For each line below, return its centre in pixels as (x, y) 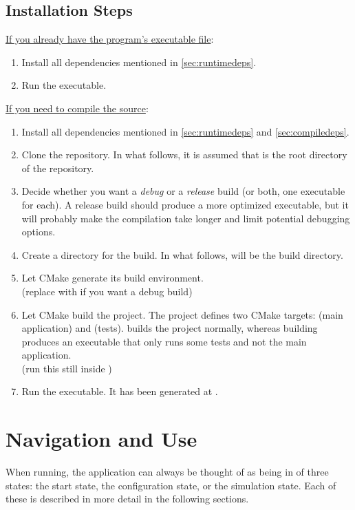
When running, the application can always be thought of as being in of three (167, 472)
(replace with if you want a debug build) (107, 291)
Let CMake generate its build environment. (112, 278)
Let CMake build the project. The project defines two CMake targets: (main (182, 314)
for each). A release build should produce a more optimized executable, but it (185, 204)
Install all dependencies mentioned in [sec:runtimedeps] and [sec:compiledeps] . (185, 131)
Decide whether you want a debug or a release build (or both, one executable (183, 191)
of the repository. (58, 168)
